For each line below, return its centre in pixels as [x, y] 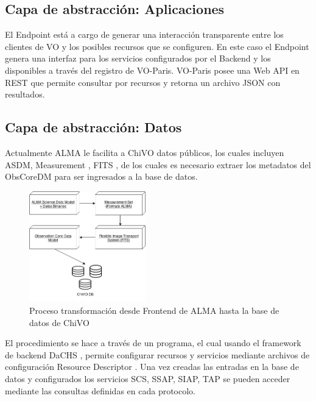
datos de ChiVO [59, 322]
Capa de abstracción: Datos [93, 127]
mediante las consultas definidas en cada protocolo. [100, 390]
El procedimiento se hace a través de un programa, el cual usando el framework [153, 343]
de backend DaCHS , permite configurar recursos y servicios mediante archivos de [157, 354]
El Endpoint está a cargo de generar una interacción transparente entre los [144, 34]
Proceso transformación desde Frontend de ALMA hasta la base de [154, 310]
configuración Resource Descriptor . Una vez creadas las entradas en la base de [152, 367]
